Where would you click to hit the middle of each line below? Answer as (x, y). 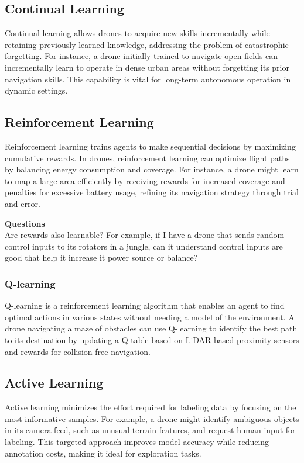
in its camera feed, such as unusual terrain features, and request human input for (150, 430)
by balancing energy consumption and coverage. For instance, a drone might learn (152, 169)
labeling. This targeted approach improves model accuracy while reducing (137, 442)
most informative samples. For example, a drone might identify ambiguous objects (152, 418)
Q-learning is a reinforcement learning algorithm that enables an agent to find (145, 305)
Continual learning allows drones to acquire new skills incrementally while (137, 33)
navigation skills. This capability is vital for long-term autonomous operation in (148, 79)
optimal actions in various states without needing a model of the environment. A (150, 317)
